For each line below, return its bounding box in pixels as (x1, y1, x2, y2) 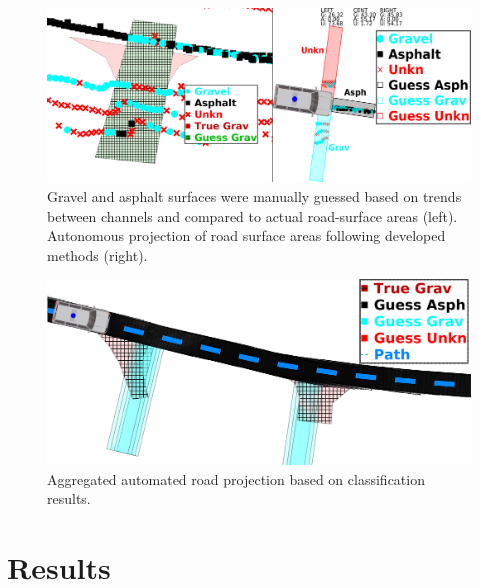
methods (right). (47, 244, 148, 265)
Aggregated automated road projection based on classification (47, 468, 425, 489)
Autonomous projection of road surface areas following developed (47, 225, 446, 246)
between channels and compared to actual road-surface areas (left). (47, 205, 458, 226)
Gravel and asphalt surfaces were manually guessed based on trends (47, 185, 462, 206)
